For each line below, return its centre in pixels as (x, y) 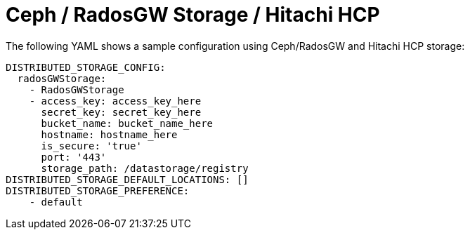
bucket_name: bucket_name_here (127, 123)
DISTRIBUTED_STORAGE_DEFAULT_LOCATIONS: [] (127, 179)
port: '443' (74, 157)
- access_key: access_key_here (115, 101)
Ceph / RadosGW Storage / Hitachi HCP (193, 15)
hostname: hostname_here (109, 134)
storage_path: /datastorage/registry (145, 168)
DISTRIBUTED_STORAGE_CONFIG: (86, 67)
